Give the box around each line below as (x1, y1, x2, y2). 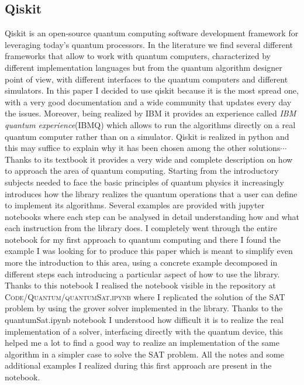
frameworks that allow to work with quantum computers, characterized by (5, 50, 271, 62)
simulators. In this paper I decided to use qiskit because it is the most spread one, (5, 84, 299, 97)
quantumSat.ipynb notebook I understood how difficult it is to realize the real (5, 314, 284, 326)
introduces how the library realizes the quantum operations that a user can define (5, 187, 298, 200)
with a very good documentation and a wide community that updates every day (5, 95, 292, 108)
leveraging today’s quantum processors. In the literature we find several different (5, 38, 293, 50)
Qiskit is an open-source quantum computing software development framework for (5, 27, 299, 39)
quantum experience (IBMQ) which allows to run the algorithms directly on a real (5, 118, 296, 130)
